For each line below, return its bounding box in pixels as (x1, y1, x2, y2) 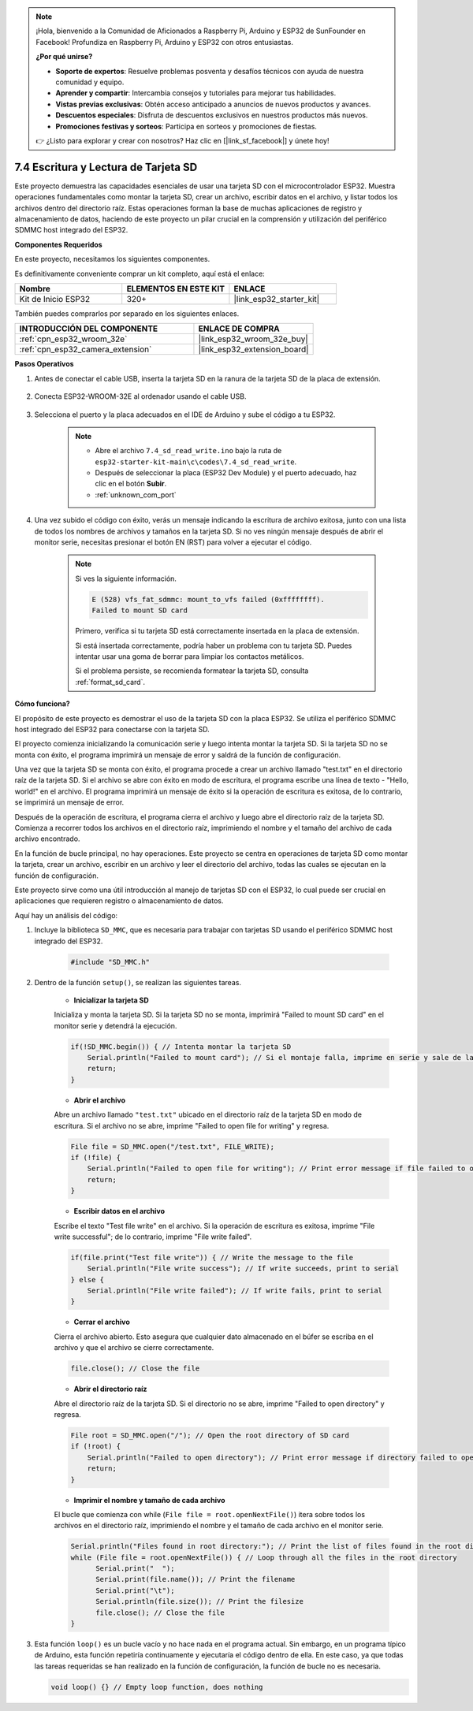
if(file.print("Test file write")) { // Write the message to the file (70, 1253, 354, 1262)
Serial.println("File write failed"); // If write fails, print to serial (87, 1286, 382, 1296)
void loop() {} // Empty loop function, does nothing (50, 1683, 263, 1691)
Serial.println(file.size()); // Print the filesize (95, 1597, 304, 1606)
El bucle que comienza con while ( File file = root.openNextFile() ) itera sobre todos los (54, 1509, 366, 1519)
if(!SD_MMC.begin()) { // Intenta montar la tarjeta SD (70, 1042, 292, 1051)
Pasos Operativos (14, 359, 74, 369)
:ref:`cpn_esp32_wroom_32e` (19, 333, 128, 344)
